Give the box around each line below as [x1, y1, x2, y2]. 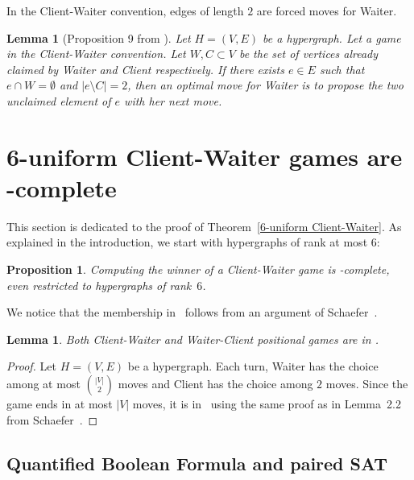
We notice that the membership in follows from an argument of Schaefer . [6, 304, 378, 321]
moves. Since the [325, 375, 408, 392]
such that [319, 60, 365, 77]
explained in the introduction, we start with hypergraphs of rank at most [6, 234, 368, 250]
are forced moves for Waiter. [256, 2, 397, 19]
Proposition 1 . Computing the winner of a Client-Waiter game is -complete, [6, 261, 390, 278]
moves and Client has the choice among [118, 375, 313, 392]
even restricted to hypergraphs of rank [6, 276, 192, 293]
